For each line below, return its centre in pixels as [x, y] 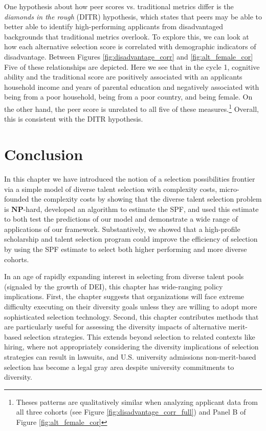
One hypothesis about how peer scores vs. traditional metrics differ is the [119, 6]
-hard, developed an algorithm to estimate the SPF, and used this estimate [141, 209]
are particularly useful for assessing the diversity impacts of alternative [115, 327]
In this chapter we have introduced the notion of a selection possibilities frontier [130, 178]
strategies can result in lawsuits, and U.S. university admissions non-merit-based [130, 357]
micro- [229, 189]
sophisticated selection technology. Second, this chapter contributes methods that [131, 316]
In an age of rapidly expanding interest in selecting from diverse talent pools [124, 276]
